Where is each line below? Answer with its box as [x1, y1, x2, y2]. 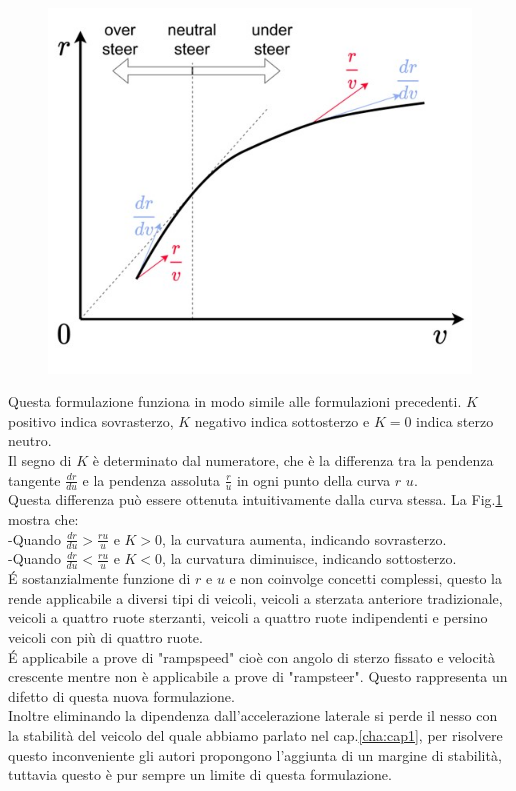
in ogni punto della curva [236, 469, 391, 490]
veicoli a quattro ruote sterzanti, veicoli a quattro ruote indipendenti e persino [8, 607, 488, 628]
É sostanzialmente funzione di [8, 568, 191, 589]
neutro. [8, 430, 52, 451]
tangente [8, 469, 61, 490]
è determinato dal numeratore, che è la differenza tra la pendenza [92, 449, 494, 470]
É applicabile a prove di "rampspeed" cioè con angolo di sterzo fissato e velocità [8, 646, 496, 667]
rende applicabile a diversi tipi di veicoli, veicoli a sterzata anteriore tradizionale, [8, 587, 503, 608]
